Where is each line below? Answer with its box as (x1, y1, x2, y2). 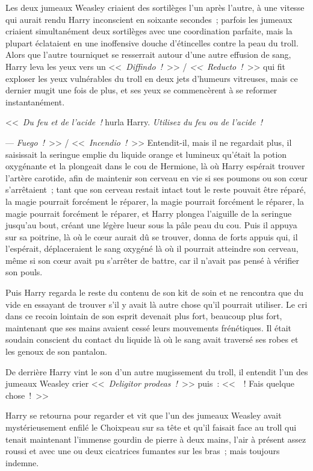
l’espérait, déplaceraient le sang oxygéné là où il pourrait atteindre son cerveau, (5, 242, 299, 255)
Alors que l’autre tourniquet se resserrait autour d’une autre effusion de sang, (5, 48, 291, 61)
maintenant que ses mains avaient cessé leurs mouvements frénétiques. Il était (5, 321, 292, 334)
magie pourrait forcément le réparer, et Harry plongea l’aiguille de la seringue (5, 207, 292, 219)
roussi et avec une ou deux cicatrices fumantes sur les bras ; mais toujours (5, 444, 280, 457)
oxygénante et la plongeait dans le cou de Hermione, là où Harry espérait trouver (5, 160, 305, 172)
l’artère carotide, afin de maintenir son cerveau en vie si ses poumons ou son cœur (5, 171, 308, 184)
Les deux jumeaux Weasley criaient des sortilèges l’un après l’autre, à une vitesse (5, 1, 305, 13)
